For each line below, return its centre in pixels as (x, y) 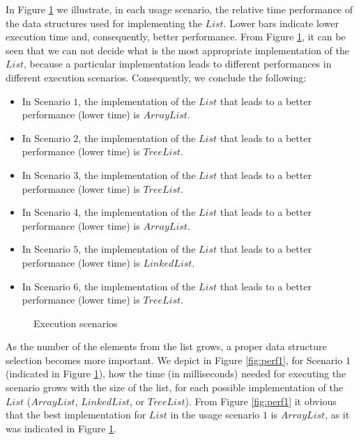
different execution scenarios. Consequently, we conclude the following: (156, 77)
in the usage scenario (215, 415)
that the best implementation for (76, 415)
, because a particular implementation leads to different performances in (178, 64)
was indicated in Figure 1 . (61, 428)
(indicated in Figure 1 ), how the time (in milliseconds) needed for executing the (176, 374)
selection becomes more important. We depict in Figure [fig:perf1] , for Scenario (174, 360)
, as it (337, 415)
